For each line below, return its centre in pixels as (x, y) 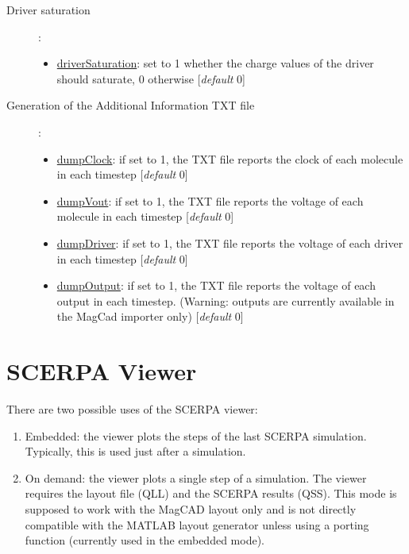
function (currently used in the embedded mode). (145, 540)
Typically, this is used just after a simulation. (135, 451)
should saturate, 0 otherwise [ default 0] (151, 78)
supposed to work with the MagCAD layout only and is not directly (191, 509)
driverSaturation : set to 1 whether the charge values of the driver (215, 63)
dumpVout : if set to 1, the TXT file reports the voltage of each (210, 200)
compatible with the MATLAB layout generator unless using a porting (197, 524)
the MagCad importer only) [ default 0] (150, 316)
